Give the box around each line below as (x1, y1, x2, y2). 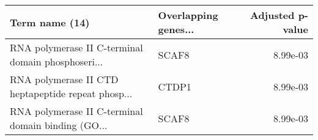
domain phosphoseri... (10, 54, 103, 68)
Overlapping (158, 8, 218, 22)
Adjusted (250, 8, 295, 22)
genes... (158, 22, 194, 36)
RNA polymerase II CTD (10, 72, 119, 86)
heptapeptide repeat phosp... (10, 86, 133, 100)
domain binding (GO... (10, 118, 108, 132)
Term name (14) (10, 15, 90, 29)
